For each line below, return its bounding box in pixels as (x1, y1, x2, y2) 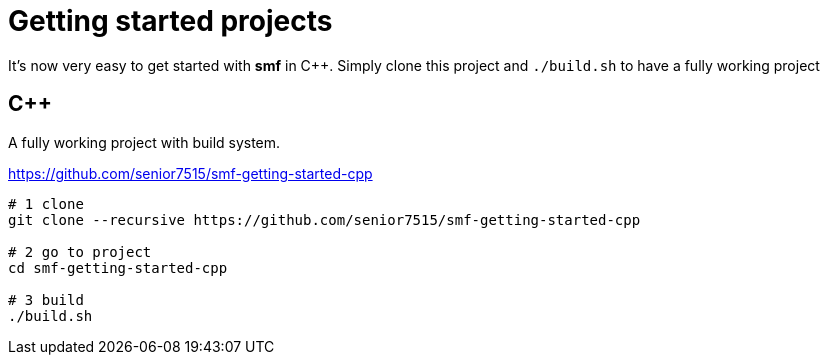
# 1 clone (8, 195, 84, 212)
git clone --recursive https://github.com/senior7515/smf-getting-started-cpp (8, 211, 641, 228)
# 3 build (8, 291, 84, 308)
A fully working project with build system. (8, 133, 281, 151)
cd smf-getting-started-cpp (8, 259, 228, 276)
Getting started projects (8, 4, 333, 38)
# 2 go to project (8, 243, 152, 260)
